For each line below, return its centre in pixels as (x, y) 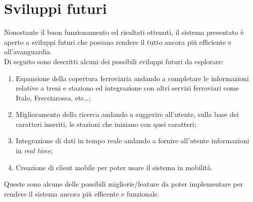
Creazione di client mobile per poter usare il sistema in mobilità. (114, 167)
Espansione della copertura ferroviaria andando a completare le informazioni (132, 78)
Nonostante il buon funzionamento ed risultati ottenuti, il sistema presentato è (124, 32)
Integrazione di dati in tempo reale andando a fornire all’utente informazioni (132, 141)
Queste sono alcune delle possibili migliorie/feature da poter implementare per (124, 184)
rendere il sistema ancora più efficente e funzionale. (82, 193)
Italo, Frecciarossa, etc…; (53, 97)
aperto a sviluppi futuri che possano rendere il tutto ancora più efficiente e (118, 42)
